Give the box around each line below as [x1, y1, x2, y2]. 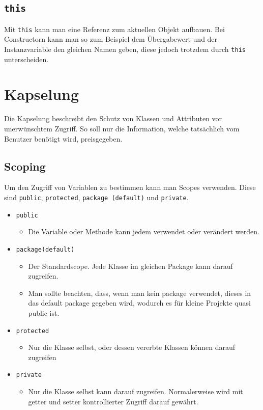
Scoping [4, 158, 46, 174]
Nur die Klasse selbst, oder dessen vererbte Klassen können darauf [28, 342, 235, 352]
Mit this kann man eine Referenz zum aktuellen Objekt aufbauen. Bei [4, 23, 225, 34]
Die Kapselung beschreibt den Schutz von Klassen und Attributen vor [4, 113, 222, 124]
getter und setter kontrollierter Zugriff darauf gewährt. [28, 396, 198, 406]
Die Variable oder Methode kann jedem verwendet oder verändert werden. [28, 226, 259, 237]
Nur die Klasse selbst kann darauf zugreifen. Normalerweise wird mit [28, 386, 243, 397]
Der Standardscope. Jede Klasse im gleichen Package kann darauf [28, 260, 233, 271]
